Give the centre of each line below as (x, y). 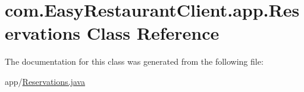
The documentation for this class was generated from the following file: (134, 61)
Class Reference (153, 33)
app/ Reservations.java (45, 81)
